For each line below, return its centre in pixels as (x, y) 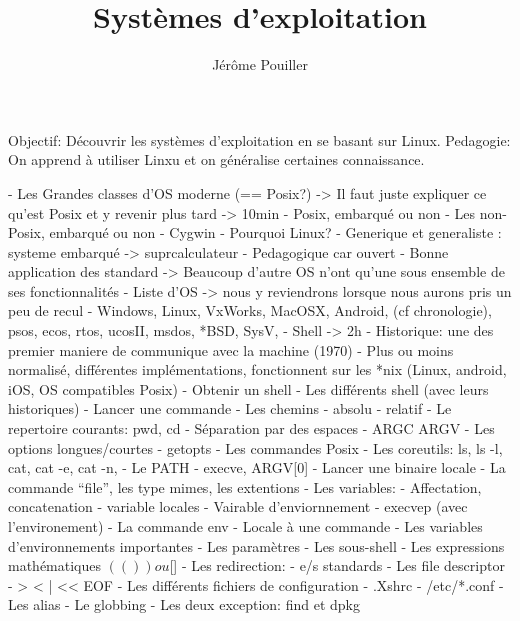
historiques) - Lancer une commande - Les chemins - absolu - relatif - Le (230, 408)
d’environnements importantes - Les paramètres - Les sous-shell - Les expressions (256, 545)
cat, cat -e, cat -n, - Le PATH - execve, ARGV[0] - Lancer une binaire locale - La (257, 467)
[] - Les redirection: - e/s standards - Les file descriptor (337, 565)
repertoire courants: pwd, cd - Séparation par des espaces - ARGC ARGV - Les (251, 428)
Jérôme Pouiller (260, 64)
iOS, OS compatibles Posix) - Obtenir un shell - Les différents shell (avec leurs (248, 388)
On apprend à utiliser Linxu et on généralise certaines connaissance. (216, 159)
